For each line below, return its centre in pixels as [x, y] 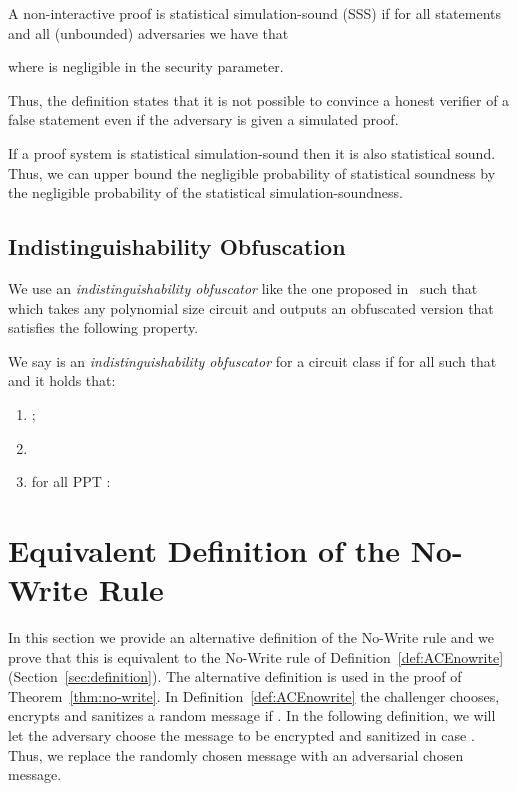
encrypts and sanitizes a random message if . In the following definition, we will [252, 715]
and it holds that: [62, 380]
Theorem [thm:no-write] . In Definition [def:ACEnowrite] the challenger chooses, [254, 695]
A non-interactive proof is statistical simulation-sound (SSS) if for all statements [255, 13]
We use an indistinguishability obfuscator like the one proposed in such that [243, 287]
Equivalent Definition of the [204, 549]
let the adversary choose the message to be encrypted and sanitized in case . [241, 734]
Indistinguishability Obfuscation [177, 246]
